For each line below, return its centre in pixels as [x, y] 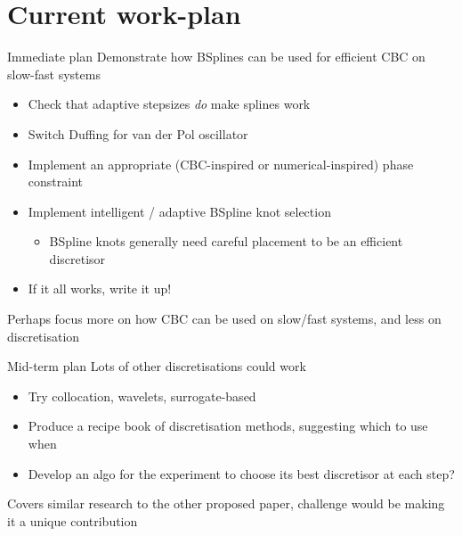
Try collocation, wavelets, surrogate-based [142, 396]
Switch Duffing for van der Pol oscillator [138, 133]
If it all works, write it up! [100, 289]
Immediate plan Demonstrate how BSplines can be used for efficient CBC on [216, 57]
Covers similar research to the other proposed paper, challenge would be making [226, 503]
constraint [55, 181]
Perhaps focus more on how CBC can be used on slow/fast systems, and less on [224, 319]
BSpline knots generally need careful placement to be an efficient [226, 241]
